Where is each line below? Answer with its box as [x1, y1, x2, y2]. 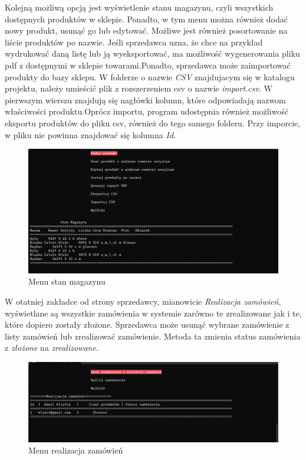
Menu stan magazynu [28, 275, 106, 288]
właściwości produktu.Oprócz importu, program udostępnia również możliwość [5, 105, 288, 118]
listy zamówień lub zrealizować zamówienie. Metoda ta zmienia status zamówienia [5, 329, 301, 342]
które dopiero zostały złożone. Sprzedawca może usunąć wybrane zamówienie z [5, 318, 289, 331]
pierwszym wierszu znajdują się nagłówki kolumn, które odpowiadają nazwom [5, 93, 286, 106]
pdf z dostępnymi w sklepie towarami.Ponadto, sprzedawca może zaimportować [5, 58, 291, 71]
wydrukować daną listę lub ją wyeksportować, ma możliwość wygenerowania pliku [5, 47, 300, 60]
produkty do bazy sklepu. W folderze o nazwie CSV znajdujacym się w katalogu [5, 70, 295, 83]
